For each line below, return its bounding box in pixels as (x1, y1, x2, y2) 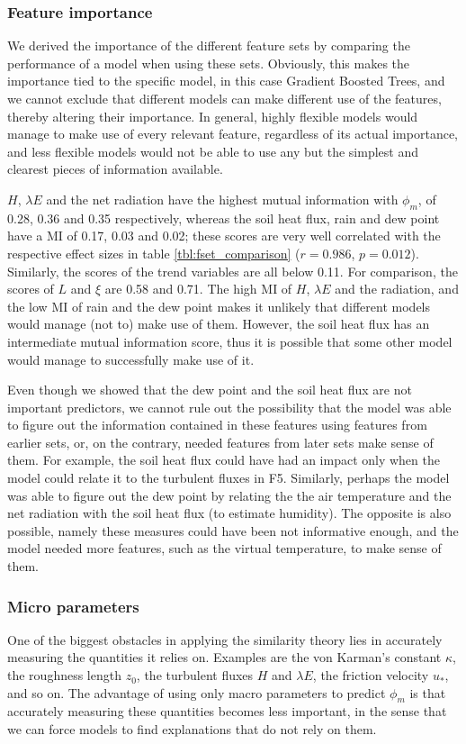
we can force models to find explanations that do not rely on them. (7, 720, 377, 739)
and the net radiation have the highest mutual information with (46, 189, 399, 208)
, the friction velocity (312, 666, 429, 685)
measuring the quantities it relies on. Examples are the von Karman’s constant (7, 648, 442, 667)
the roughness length (7, 666, 121, 685)
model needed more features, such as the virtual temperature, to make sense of (7, 539, 442, 558)
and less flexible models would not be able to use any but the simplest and (7, 141, 419, 160)
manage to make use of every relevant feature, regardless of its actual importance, (7, 124, 458, 143)
